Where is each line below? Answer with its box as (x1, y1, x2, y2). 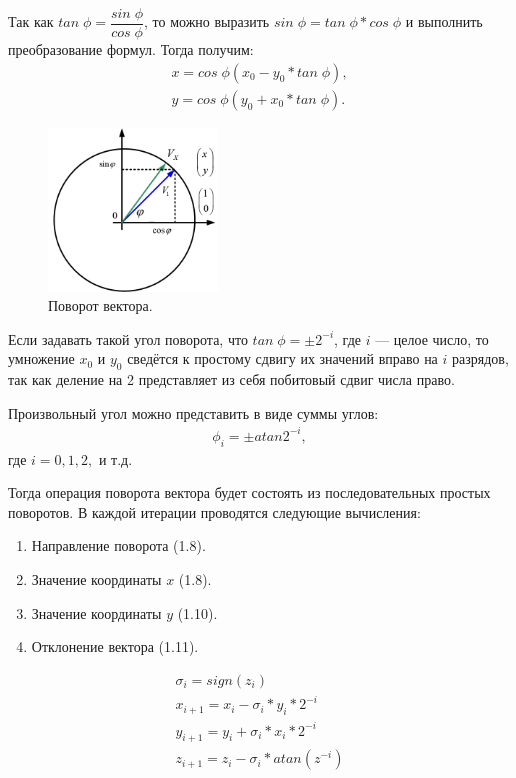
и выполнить (405, 11, 483, 32)
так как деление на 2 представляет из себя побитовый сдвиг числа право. (8, 369, 455, 390)
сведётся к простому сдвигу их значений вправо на (127, 348, 438, 369)
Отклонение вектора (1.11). (31, 636, 199, 657)
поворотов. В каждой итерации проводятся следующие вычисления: (8, 501, 421, 522)
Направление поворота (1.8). (31, 535, 206, 556)
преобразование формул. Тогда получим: (8, 39, 254, 60)
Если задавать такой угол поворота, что (8, 328, 248, 349)
